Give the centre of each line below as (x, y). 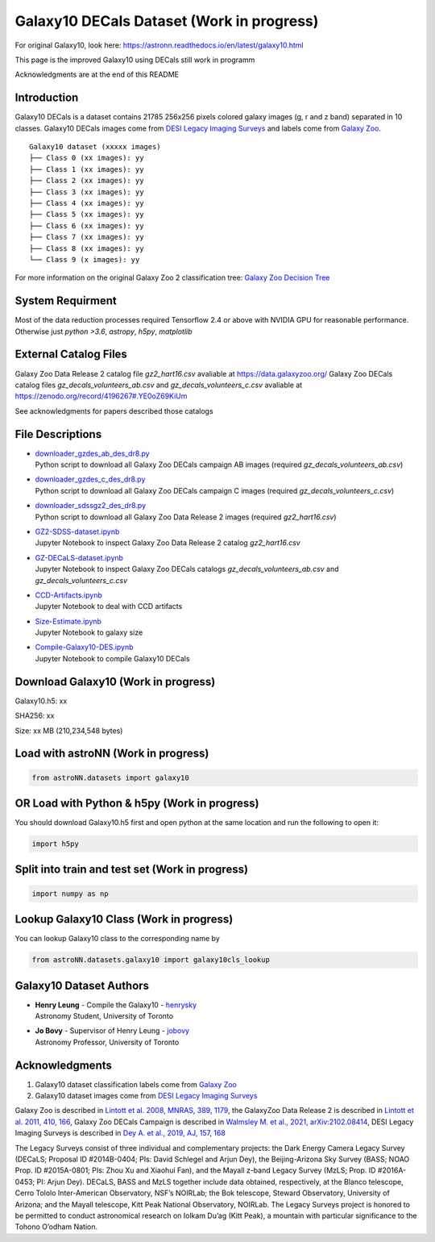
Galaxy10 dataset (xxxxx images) (95, 147)
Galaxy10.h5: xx (41, 701)
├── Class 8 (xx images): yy (87, 248)
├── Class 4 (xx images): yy (87, 203)
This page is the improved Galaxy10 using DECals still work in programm (135, 60)
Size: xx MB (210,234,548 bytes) (69, 731)
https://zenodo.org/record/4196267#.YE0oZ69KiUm (101, 396)
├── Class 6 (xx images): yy (87, 225)
